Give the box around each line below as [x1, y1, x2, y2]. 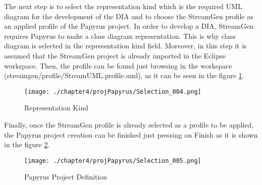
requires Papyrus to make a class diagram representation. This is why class [4, 30, 236, 41]
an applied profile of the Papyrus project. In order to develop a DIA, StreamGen [4, 21, 253, 31]
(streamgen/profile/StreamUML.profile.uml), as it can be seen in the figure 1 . [4, 70, 244, 81]
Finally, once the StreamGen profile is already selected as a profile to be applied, [4, 119, 254, 130]
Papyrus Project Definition [24, 171, 108, 182]
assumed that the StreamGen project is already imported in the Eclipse [4, 50, 226, 60]
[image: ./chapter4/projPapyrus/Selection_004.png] [24, 88, 201, 95]
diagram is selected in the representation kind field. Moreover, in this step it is [4, 40, 247, 51]
